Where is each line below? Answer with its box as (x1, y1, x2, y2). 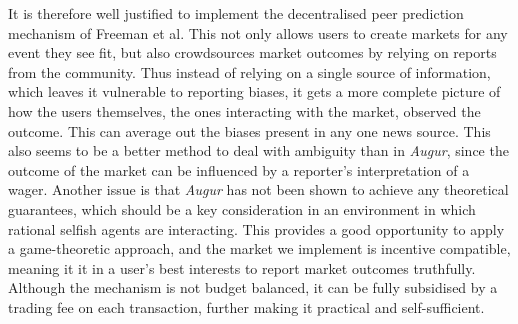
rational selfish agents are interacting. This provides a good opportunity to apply (8, 218, 505, 239)
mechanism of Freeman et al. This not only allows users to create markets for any (8, 22, 508, 43)
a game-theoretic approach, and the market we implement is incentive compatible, (8, 238, 511, 259)
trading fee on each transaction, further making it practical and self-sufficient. (8, 296, 485, 317)
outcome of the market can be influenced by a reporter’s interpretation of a (8, 159, 470, 180)
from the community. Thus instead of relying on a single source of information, (8, 61, 491, 82)
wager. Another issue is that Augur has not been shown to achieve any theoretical (8, 179, 509, 200)
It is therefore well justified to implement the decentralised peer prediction (8, 3, 464, 23)
